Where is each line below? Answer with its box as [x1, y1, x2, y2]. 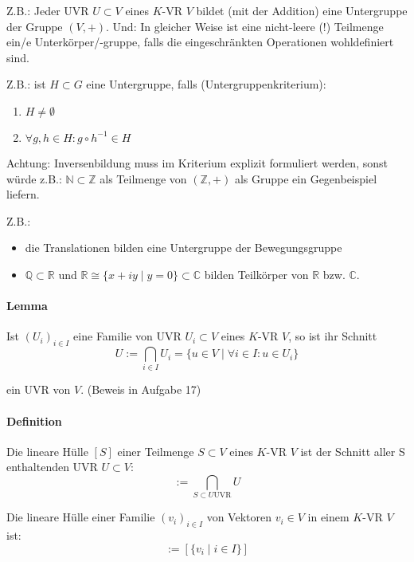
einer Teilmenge [117, 442, 194, 459]
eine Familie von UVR [73, 328, 182, 344]
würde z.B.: [6, 170, 62, 187]
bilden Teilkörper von [204, 265, 309, 282]
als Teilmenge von [100, 170, 187, 187]
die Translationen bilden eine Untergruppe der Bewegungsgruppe [25, 239, 342, 256]
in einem [307, 509, 350, 525]
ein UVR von [6, 381, 71, 398]
